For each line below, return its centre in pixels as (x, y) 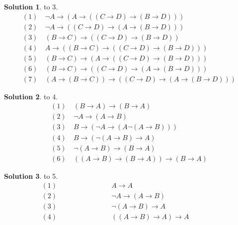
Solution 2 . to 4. (31, 96)
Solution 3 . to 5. (31, 176)
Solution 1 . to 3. (31, 6)
